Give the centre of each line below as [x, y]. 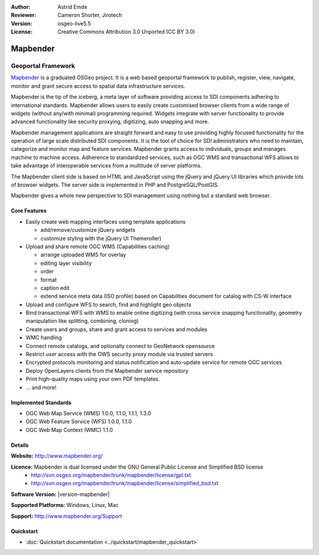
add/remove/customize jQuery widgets [88, 230]
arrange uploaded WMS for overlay [83, 255]
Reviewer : [24, 15]
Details [20, 445]
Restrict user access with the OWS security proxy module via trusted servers [119, 354]
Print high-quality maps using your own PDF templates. [93, 379]
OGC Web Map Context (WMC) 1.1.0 [69, 430]
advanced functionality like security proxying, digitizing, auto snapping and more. [110, 122]
